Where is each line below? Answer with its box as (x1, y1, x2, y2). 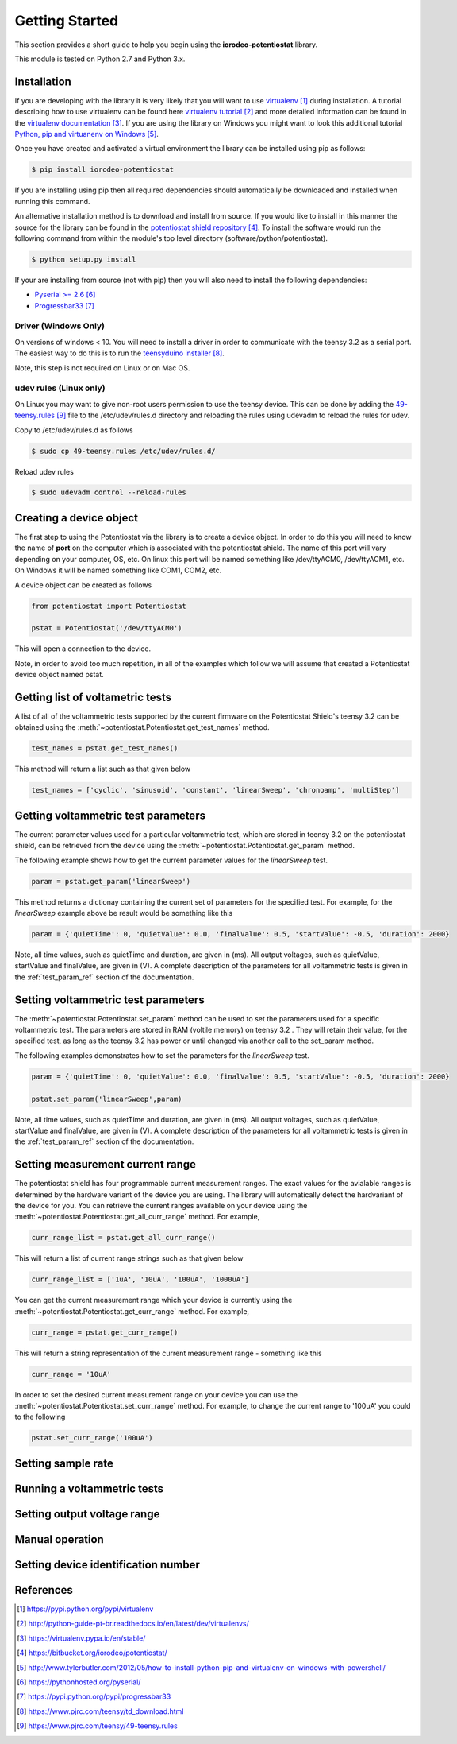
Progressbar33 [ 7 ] (34, 300, 95, 310)
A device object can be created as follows (14, 580, 152, 590)
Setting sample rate (14, 1456, 114, 1470)
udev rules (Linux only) (14, 382, 106, 393)
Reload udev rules (14, 467, 75, 476)
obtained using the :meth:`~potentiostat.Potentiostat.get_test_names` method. (14, 723, 270, 732)
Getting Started (14, 12, 119, 29)
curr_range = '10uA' (31, 1370, 111, 1378)
